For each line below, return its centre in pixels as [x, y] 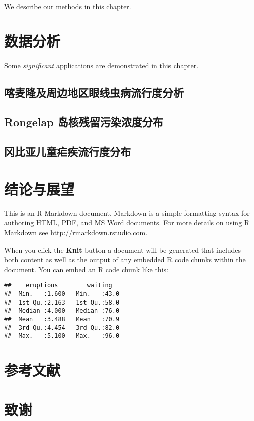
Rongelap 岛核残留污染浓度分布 [84, 122]
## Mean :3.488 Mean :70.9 [62, 319]
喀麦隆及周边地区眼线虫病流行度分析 [94, 92]
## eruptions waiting [58, 286]
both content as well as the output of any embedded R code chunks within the [125, 259]
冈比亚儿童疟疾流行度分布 [67, 152]
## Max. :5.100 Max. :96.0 [62, 336]
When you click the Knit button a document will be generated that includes [123, 249]
